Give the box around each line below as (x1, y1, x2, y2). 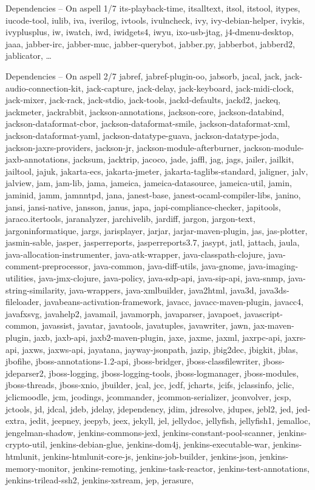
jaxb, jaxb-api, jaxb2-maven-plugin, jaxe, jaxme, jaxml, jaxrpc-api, (33, 331, 282, 344)
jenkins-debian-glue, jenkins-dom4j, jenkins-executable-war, (50, 438, 270, 451)
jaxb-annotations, (5, 153, 70, 166)
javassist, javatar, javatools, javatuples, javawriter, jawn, (41, 319, 251, 332)
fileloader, (5, 295, 42, 308)
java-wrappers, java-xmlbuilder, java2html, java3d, (69, 283, 257, 296)
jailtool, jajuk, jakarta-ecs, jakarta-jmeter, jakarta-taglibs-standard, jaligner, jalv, (5, 164, 308, 177)
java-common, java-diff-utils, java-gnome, (93, 260, 246, 272)
